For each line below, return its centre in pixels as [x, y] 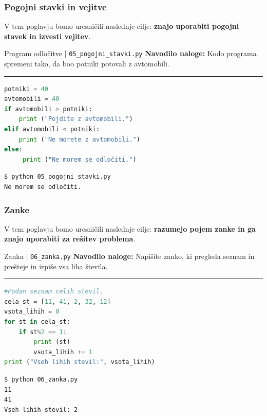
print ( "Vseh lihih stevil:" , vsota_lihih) [80, 362]
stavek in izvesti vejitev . [47, 36]
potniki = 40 [26, 89]
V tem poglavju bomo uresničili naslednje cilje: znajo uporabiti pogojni [122, 26]
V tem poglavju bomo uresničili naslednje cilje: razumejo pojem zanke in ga [130, 228]
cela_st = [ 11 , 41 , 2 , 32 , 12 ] [58, 301]
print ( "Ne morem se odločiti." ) [79, 159]
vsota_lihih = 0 [32, 312]
